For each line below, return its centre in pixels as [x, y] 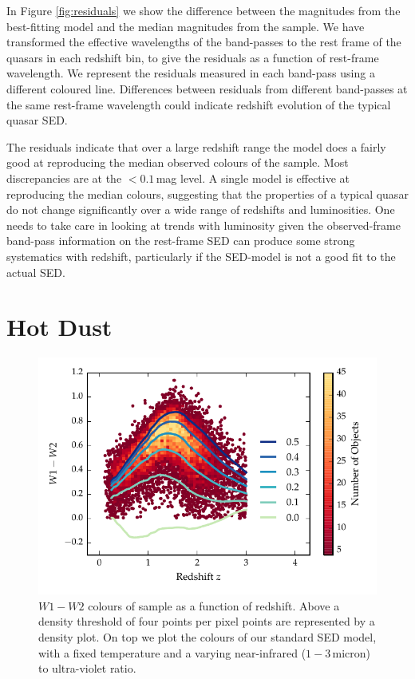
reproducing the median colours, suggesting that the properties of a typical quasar [207, 193]
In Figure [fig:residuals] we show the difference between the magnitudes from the [204, 10]
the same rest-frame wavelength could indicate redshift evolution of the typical [199, 104]
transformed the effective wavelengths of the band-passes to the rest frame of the [204, 42]
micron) [352, 652]
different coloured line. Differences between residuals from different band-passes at [207, 88]
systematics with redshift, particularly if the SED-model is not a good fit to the [201, 256]
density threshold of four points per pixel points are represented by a [207, 621]
